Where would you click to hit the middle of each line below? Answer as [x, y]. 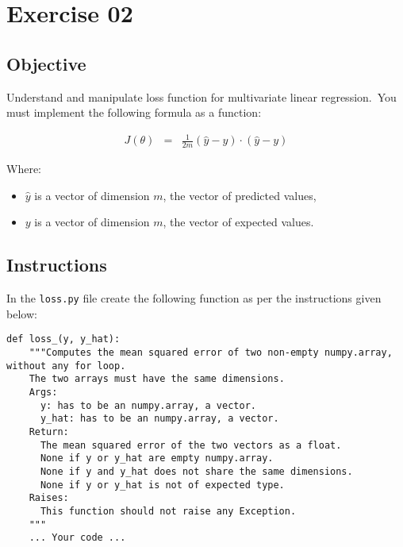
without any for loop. [66, 366]
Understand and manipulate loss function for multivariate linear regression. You [201, 96]
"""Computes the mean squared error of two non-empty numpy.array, [211, 353]
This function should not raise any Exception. [168, 511]
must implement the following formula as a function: [134, 112]
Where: [24, 169]
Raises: [49, 498]
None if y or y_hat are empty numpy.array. [157, 458]
